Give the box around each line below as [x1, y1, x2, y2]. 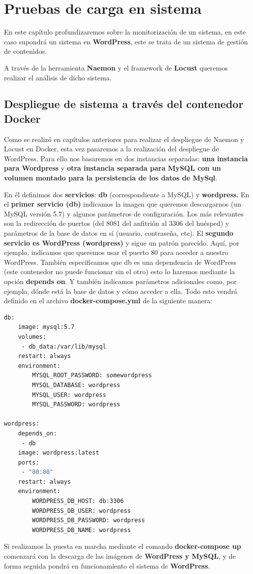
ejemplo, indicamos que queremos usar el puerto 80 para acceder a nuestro [4, 247, 228, 257]
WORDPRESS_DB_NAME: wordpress [32, 526, 131, 534]
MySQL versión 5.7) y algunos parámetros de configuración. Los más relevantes [4, 208, 244, 218]
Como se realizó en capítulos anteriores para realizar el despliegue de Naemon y [4, 134, 244, 144]
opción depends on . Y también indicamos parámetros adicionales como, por [4, 276, 237, 286]
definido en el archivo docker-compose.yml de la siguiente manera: [4, 295, 213, 306]
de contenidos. [4, 46, 47, 56]
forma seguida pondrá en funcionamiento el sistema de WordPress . [4, 560, 210, 571]
